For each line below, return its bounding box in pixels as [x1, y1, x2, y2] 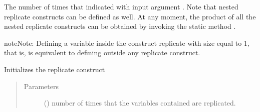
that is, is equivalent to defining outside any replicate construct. [4, 47, 200, 58]
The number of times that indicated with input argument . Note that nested [4, 1, 238, 11]
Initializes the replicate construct [4, 64, 105, 74]
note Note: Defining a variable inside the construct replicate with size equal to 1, [4, 37, 249, 48]
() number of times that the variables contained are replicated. [44, 98, 236, 108]
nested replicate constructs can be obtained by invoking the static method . [4, 21, 236, 31]
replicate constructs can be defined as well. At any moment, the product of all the [4, 11, 256, 21]
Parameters [24, 81, 59, 91]
